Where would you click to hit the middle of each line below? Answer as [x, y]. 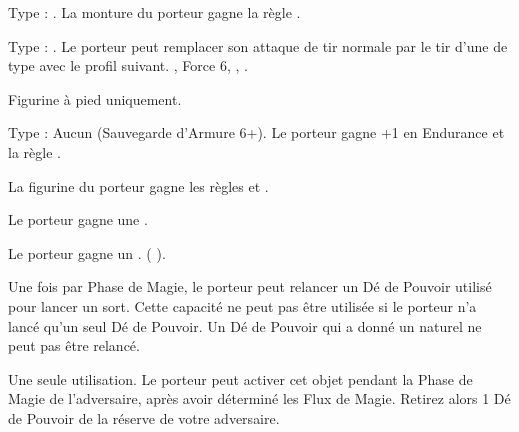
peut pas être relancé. [74, 345]
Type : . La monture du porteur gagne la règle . [154, 12]
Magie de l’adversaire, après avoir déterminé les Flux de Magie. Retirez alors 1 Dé [259, 398]
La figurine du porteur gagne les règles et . [138, 185]
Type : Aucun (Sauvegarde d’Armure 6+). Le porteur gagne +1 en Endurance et [256, 132]
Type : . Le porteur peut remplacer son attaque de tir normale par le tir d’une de [258, 45]
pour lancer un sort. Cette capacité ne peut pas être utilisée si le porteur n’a [242, 305]
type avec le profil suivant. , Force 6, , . [128, 65]
